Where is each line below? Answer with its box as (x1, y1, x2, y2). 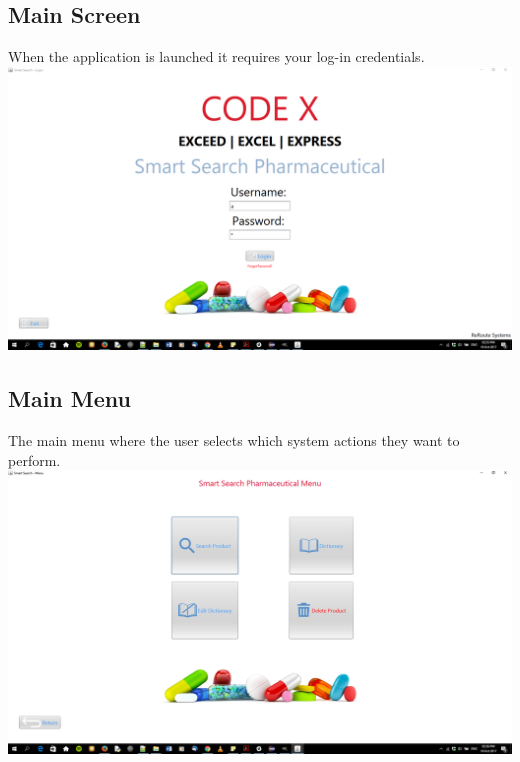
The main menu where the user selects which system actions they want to (8, 430, 460, 451)
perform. (8, 449, 61, 470)
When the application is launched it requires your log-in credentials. (8, 46, 425, 67)
